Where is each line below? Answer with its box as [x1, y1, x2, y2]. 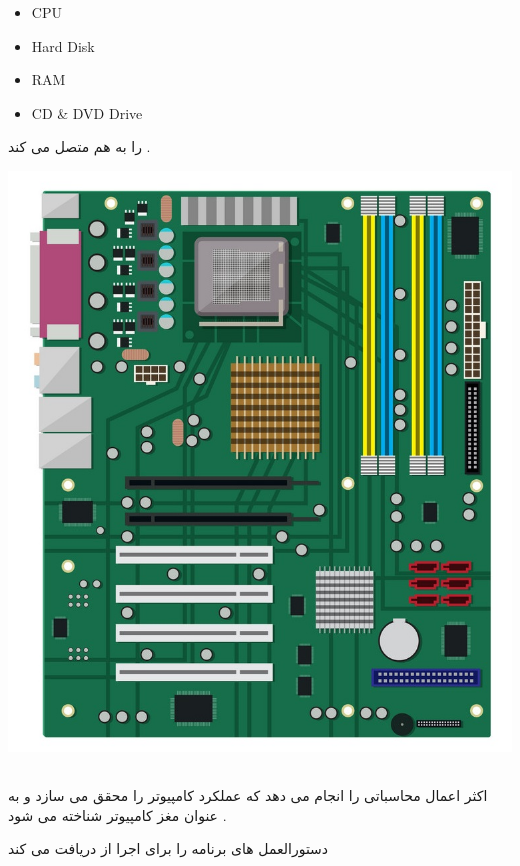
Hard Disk [31, 35, 95, 56]
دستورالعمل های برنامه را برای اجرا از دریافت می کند [8, 838, 329, 859]
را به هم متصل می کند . [8, 136, 151, 157]
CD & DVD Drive [31, 102, 143, 123]
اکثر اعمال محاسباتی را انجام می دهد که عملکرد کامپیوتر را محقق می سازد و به [8, 785, 488, 806]
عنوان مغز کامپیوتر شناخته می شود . [8, 804, 227, 825]
